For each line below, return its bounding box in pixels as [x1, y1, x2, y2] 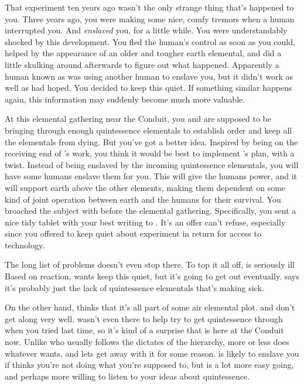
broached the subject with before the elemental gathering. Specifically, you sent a [5, 204, 296, 217]
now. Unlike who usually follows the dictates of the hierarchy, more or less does [5, 336, 289, 348]
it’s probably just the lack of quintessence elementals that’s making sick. [5, 281, 264, 293]
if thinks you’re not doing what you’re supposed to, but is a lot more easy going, [5, 358, 294, 371]
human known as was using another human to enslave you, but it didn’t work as [5, 70, 293, 82]
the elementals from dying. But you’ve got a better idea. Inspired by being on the [5, 135, 298, 148]
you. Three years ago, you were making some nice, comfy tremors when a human [5, 12, 295, 25]
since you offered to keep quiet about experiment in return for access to [5, 227, 261, 240]
